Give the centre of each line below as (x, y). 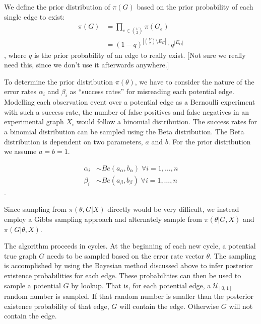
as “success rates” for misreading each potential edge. (152, 91)
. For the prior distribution (209, 141)
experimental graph (34, 121)
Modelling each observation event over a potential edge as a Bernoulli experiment (130, 102)
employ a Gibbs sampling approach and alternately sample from (103, 219)
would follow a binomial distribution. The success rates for (167, 121)
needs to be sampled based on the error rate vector (125, 255)
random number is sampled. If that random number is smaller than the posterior (129, 296)
